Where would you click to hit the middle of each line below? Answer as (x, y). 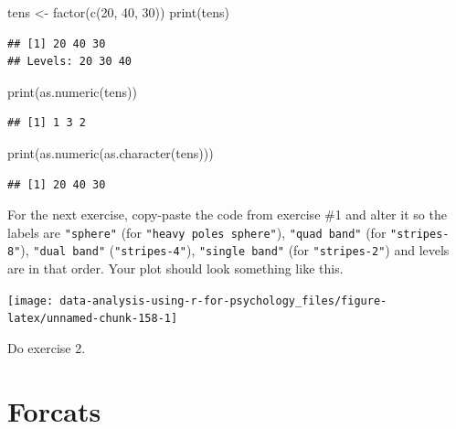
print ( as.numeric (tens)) (72, 91)
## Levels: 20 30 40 (70, 62)
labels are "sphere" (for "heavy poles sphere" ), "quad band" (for (197, 232)
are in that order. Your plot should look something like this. (175, 268)
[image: (31, 300)
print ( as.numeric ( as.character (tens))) (111, 152)
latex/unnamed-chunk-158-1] (93, 319)
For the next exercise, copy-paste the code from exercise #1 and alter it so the (227, 214)
